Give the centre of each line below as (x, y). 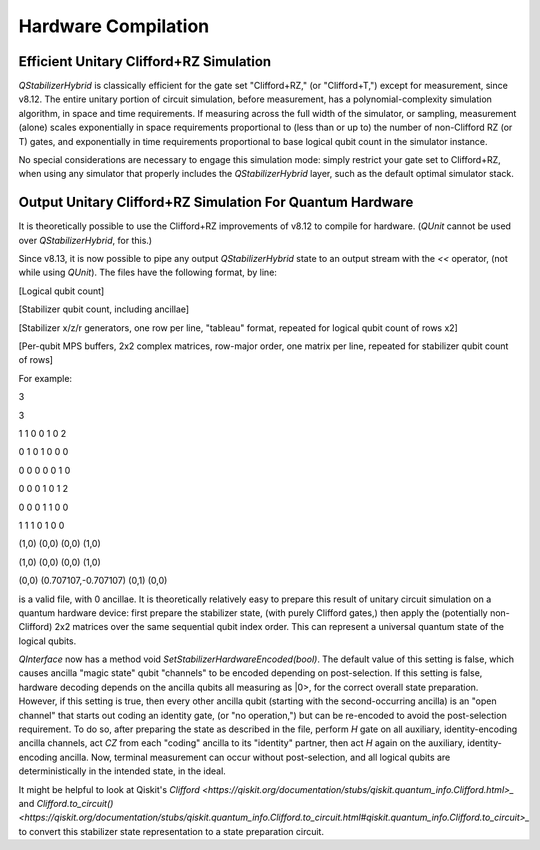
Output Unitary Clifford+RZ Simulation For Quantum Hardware (216, 202)
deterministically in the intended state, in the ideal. (122, 771)
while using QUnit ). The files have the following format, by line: (147, 272)
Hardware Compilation (114, 26)
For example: (45, 378)
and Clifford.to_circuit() (66, 803)
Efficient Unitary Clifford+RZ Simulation (145, 61)
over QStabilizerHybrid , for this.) (85, 240)
